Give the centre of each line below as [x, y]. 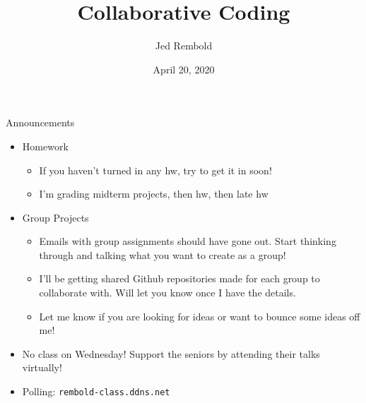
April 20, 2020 [184, 69]
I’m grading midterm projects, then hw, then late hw [154, 194]
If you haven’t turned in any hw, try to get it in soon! [155, 170]
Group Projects [55, 217]
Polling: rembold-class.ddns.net [96, 391]
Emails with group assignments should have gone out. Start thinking [188, 241]
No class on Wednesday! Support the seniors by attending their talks [171, 353]
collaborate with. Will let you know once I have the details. [167, 293]
